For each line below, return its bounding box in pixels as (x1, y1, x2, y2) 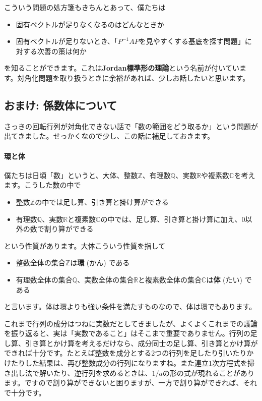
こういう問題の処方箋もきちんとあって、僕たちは (4, 2, 166, 12)
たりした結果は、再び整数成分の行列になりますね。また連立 (11, 358, 209, 368)
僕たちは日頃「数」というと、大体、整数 (4, 169, 138, 180)
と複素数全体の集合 (138, 274, 202, 284)
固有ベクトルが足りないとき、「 (16, 36, 118, 46)
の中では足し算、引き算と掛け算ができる (35, 196, 169, 207)
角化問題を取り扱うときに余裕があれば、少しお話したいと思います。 (24, 72, 250, 83)
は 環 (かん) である (70, 257, 130, 268)
